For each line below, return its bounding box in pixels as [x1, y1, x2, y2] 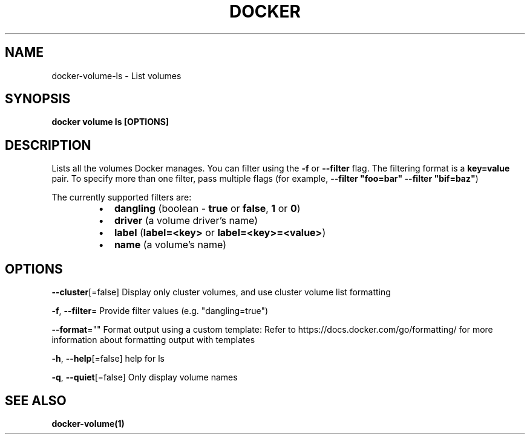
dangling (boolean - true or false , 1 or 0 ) [114, 202, 301, 215]
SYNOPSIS [5, 91, 71, 107]
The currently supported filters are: [51, 192, 192, 203]
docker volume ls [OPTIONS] [51, 117, 169, 127]
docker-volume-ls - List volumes [51, 70, 182, 81]
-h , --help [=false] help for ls [51, 353, 165, 364]
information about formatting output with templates [51, 335, 255, 345]
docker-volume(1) [51, 418, 125, 429]
